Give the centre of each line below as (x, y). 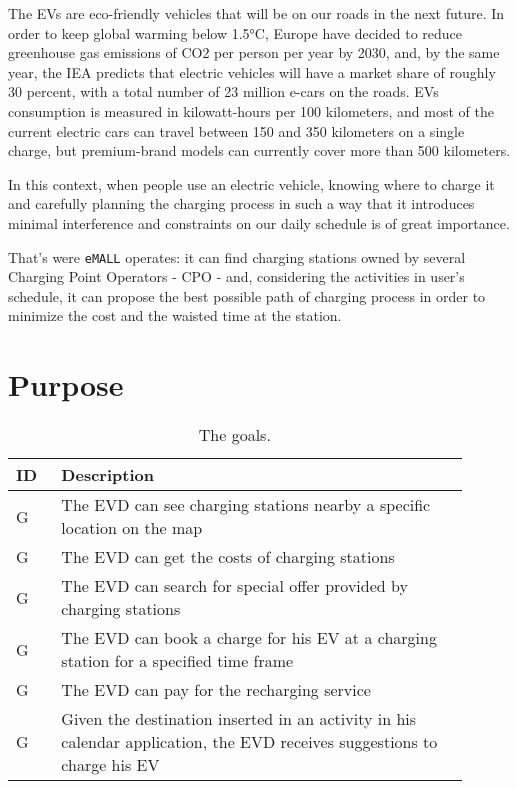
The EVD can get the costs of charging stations (228, 557)
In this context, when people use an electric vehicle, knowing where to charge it (251, 183)
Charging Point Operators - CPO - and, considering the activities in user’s (236, 276)
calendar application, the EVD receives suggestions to (249, 742)
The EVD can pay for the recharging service (216, 690)
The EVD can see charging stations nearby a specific (246, 505)
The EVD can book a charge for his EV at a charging (249, 638)
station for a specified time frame (177, 661)
